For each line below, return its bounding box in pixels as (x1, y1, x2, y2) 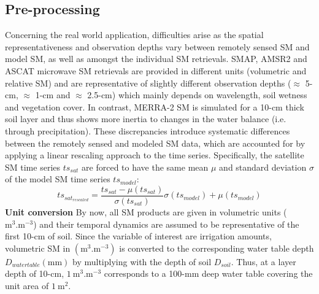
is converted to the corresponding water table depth (119, 241, 314, 254)
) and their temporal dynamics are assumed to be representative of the (33, 217, 299, 230)
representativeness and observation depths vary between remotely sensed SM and (5, 40, 310, 53)
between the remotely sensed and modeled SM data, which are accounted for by (5, 136, 306, 149)
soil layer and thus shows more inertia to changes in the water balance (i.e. (5, 112, 286, 125)
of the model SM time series (5, 172, 110, 185)
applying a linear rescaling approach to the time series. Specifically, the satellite (5, 149, 304, 161)
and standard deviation (219, 160, 307, 173)
